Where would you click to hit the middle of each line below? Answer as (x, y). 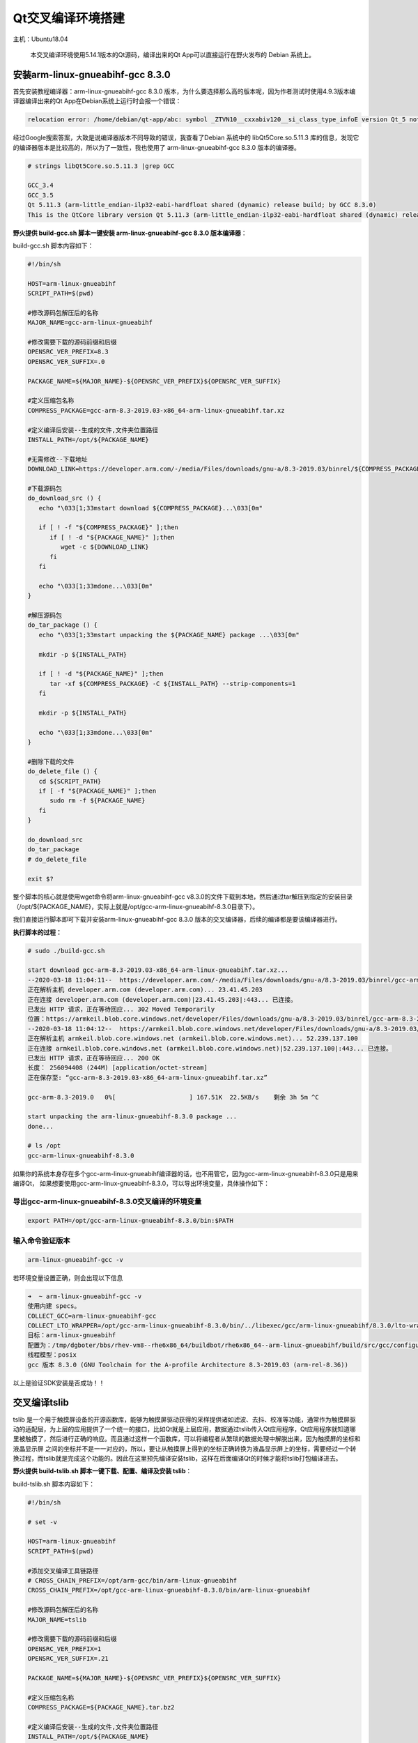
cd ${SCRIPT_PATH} (70, 781)
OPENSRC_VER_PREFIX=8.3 (68, 352)
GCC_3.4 (40, 185)
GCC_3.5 (40, 195)
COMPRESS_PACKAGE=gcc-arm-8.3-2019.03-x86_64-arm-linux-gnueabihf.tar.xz (156, 410)
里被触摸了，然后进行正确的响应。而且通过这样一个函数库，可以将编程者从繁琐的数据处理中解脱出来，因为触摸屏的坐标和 (187, 1439)
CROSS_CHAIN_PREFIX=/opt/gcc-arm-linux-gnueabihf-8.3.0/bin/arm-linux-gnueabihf (169, 1590)
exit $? (40, 879)
